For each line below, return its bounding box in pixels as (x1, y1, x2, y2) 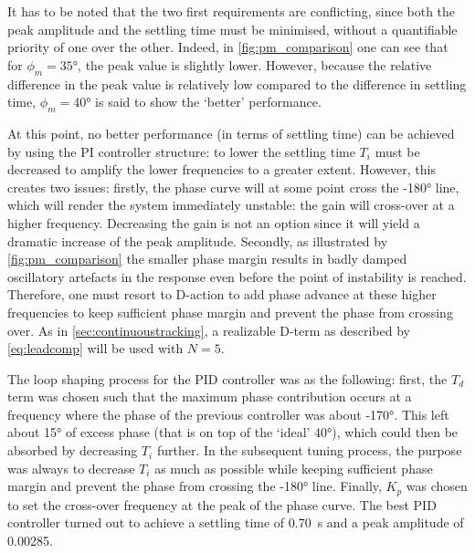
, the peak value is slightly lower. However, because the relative (78, 55, 432, 74)
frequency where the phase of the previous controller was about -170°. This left (7, 404, 449, 423)
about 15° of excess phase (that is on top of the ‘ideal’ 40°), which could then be (7, 423, 459, 442)
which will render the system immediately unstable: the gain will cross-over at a (7, 195, 455, 214)
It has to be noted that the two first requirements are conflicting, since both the (7, 2, 456, 20)
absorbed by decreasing (7, 441, 138, 460)
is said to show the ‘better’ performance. (95, 92, 322, 111)
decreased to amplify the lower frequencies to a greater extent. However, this (7, 160, 437, 179)
